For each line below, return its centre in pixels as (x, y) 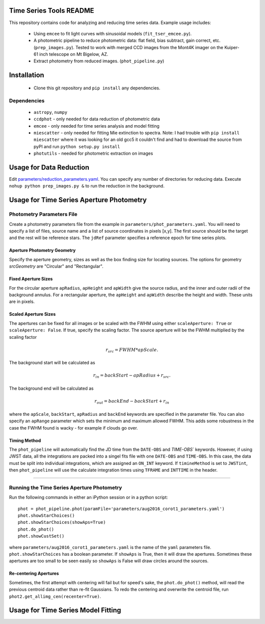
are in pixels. (22, 301)
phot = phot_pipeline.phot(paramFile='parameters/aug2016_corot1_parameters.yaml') (121, 509)
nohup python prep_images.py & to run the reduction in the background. (87, 186)
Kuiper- (232, 47)
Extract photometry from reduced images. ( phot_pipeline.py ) (99, 61)
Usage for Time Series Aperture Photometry (78, 200)
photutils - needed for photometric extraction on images (93, 153)
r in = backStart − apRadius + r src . (132, 376)
